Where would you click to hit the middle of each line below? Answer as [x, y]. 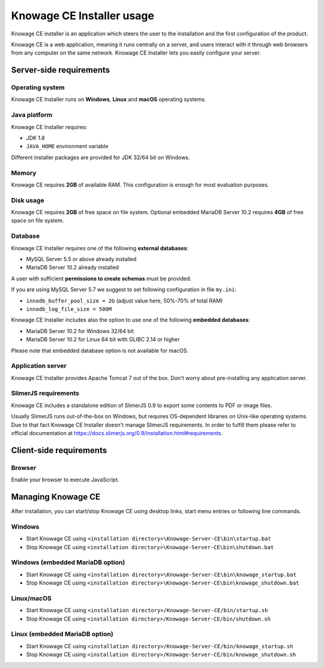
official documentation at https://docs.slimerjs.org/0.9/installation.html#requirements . [117, 433]
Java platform [32, 115]
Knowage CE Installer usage [82, 16]
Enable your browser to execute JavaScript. [65, 480]
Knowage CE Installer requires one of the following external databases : [100, 248]
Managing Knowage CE [56, 497]
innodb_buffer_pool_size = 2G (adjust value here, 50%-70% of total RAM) [124, 301]
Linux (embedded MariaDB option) [62, 634]
